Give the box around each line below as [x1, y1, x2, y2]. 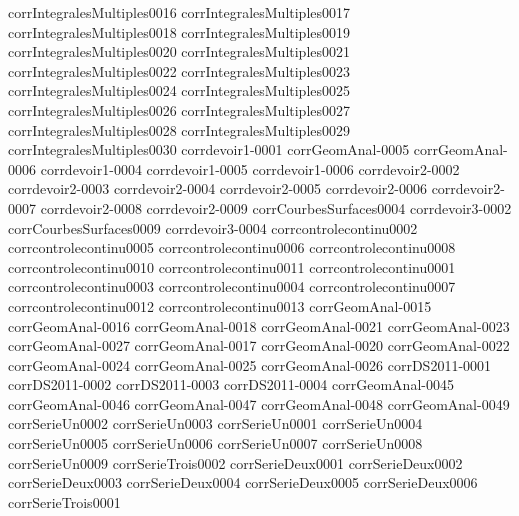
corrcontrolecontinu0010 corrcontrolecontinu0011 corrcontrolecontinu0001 [8, 256, 456, 277]
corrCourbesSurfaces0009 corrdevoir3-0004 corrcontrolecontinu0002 [8, 217, 418, 238]
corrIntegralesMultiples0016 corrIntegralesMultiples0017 [8, 2, 351, 22]
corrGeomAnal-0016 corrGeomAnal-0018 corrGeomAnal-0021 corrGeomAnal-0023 [8, 315, 510, 336]
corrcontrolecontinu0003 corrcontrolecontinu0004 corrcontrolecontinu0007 [8, 276, 456, 297]
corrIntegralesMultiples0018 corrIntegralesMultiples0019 [8, 21, 351, 42]
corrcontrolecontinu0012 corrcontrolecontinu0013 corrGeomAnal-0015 [8, 295, 432, 316]
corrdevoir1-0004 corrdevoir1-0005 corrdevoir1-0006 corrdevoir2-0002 [40, 158, 460, 179]
